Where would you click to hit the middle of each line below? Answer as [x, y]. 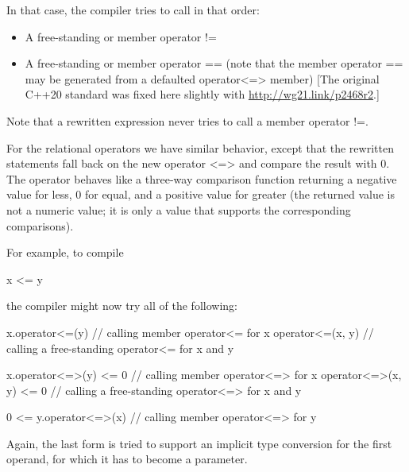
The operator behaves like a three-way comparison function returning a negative [202, 178]
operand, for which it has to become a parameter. [127, 459]
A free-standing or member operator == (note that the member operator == [214, 63]
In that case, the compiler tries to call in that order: [133, 10]
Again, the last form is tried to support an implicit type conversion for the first [199, 443]
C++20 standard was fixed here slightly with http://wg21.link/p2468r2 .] [202, 94]
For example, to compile [65, 252]
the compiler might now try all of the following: [122, 306]
